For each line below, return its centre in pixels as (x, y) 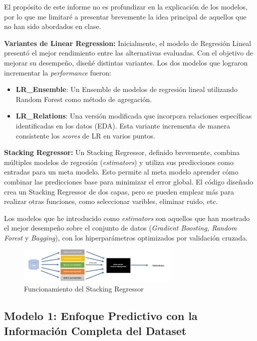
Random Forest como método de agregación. (84, 99)
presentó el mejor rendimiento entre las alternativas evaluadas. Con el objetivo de (129, 53)
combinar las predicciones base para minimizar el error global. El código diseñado (129, 181)
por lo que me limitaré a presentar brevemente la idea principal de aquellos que (125, 16)
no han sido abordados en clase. (53, 26)
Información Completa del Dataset (95, 330)
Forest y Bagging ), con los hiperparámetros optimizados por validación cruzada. (126, 237)
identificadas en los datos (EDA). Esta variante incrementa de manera (123, 125)
